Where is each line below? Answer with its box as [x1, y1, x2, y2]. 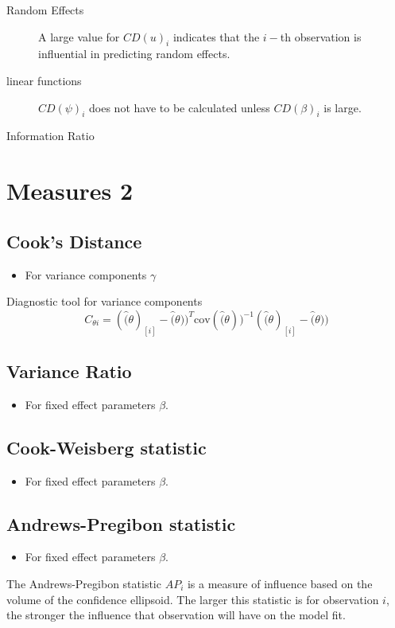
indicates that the [172, 28, 260, 45]
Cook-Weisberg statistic [6, 435, 207, 459]
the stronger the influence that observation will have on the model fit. [6, 607, 346, 623]
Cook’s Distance [6, 228, 142, 253]
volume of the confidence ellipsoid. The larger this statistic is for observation [6, 591, 379, 607]
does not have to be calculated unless [89, 99, 270, 115]
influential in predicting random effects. [38, 45, 230, 62]
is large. [323, 99, 362, 115]
